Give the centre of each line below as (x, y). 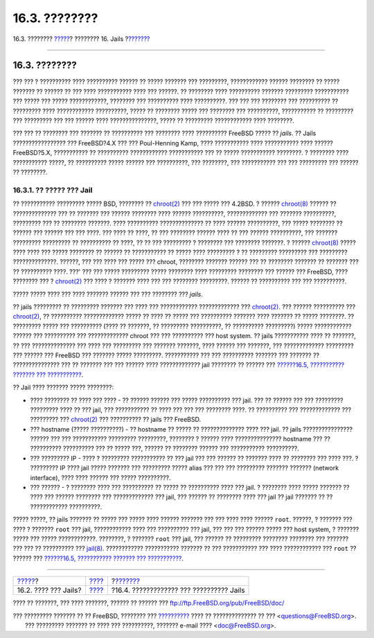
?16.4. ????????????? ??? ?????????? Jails (178, 590)
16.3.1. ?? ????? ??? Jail (53, 190)
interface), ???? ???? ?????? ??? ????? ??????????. (100, 477)
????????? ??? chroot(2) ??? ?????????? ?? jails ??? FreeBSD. (115, 420)
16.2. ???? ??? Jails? (49, 590)
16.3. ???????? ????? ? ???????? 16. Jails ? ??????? (81, 39)
